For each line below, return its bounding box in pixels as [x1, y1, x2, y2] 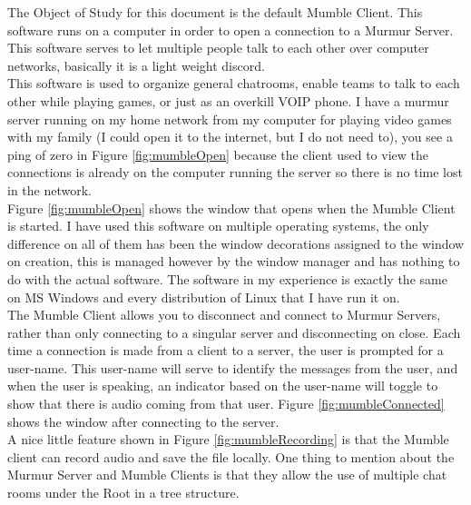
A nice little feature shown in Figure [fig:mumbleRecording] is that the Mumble [7, 430, 449, 449]
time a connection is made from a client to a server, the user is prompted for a [7, 341, 444, 360]
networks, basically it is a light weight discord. [7, 55, 265, 74]
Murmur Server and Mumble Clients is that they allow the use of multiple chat [7, 465, 447, 484]
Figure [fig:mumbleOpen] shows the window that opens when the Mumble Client [7, 198, 456, 217]
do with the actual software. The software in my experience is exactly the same [7, 269, 447, 288]
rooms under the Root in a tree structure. [7, 483, 240, 502]
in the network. [7, 180, 92, 199]
